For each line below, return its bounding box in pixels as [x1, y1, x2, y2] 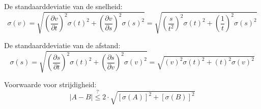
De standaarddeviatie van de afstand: [4, 40, 121, 51]
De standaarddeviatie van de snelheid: [4, 1, 123, 11]
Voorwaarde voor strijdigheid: [4, 79, 97, 90]
